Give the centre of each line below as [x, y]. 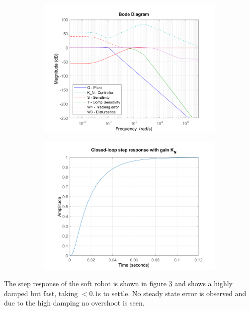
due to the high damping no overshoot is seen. [74, 303]
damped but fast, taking [41, 293]
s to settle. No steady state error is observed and [172, 293]
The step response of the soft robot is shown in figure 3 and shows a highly [119, 283]
